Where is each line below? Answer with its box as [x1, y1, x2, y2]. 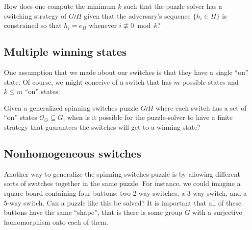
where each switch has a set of [155, 102, 247, 113]
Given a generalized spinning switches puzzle [4, 102, 138, 113]
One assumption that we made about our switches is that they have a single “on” [4, 67, 249, 77]
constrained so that [4, 20, 62, 30]
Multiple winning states [4, 44, 127, 59]
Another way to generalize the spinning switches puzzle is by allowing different [4, 168, 240, 179]
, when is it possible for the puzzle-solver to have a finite [63, 112, 233, 122]
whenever [89, 20, 117, 30]
